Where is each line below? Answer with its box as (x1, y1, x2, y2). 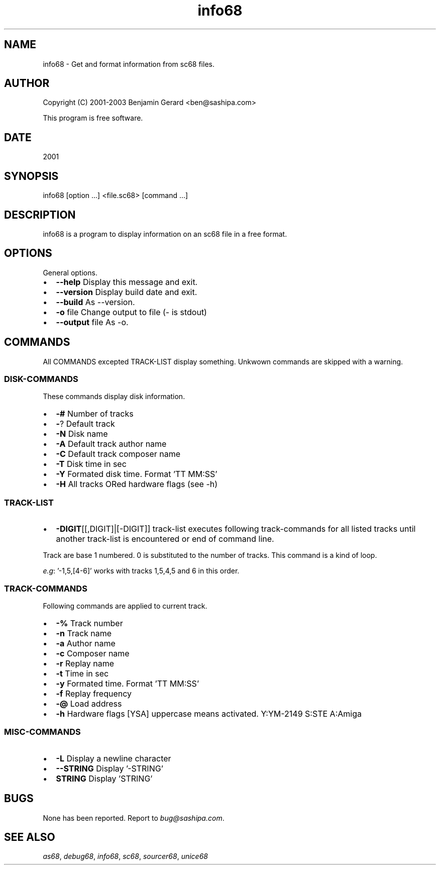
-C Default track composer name (56, 449, 181, 459)
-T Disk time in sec (56, 459, 127, 469)
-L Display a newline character (56, 753, 171, 763)
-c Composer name (56, 648, 130, 658)
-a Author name (56, 638, 116, 648)
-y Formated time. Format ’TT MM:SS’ (56, 678, 199, 689)
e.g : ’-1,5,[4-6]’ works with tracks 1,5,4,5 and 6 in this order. (43, 566, 240, 575)
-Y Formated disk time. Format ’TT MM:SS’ (56, 469, 217, 479)
